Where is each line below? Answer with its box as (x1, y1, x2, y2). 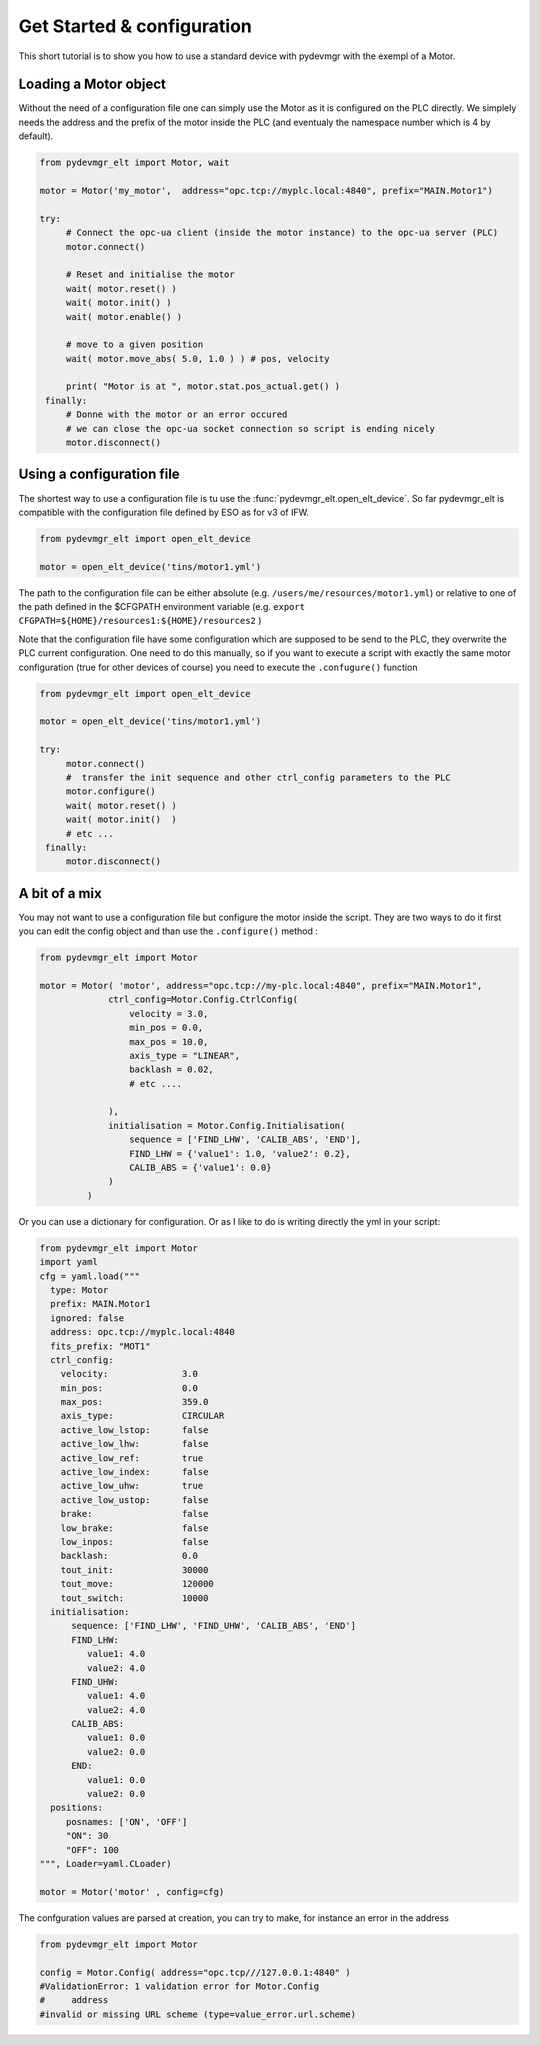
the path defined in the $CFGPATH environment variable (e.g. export (18, 601, 305, 613)
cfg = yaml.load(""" (39, 1270, 140, 1282)
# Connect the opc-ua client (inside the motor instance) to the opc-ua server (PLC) (65, 227, 499, 239)
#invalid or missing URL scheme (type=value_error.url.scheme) (39, 2008, 357, 2020)
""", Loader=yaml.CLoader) (39, 1858, 172, 1869)
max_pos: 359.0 (60, 1396, 209, 1408)
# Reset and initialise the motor (65, 269, 235, 280)
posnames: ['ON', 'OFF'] (65, 1816, 188, 1827)
